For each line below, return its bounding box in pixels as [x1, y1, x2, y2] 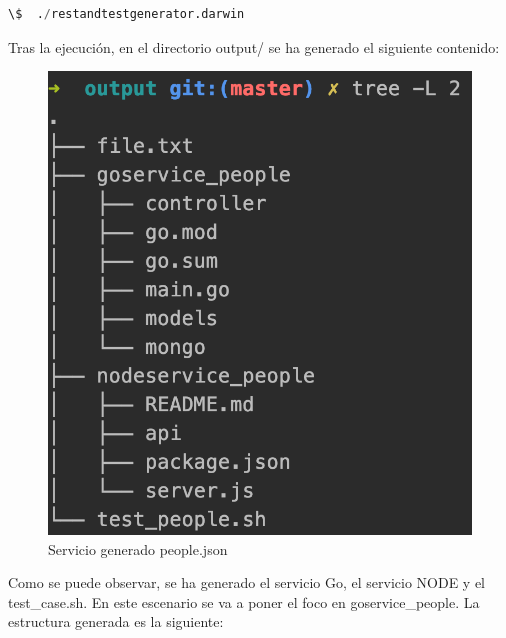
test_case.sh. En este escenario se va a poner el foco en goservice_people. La [8, 591, 480, 612]
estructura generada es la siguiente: [8, 611, 224, 632]
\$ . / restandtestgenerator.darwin [8, 7, 245, 21]
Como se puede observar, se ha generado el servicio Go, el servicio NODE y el [8, 572, 485, 593]
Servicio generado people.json [48, 538, 228, 559]
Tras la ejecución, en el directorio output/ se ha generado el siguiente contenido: [8, 36, 500, 57]
